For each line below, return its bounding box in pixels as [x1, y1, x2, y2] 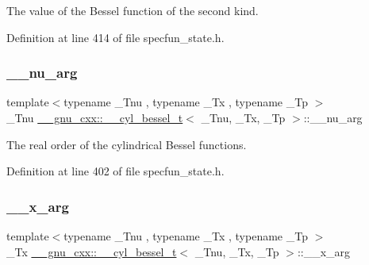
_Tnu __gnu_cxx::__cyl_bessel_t [6, 109, 183, 125]
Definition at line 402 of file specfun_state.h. [6, 163, 225, 179]
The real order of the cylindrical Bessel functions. [6, 136, 247, 152]
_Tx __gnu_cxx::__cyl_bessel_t [6, 243, 177, 259]
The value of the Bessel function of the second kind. [6, 2, 259, 18]
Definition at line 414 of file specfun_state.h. [6, 29, 225, 45]
